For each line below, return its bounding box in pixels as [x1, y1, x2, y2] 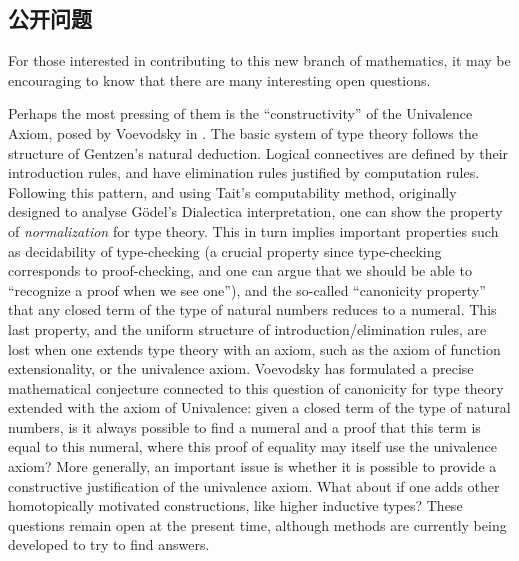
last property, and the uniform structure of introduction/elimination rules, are [8, 318, 487, 339]
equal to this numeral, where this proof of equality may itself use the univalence [8, 436, 497, 457]
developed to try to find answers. [8, 534, 210, 555]
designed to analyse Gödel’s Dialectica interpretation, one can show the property [8, 201, 503, 222]
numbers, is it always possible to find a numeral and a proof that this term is [8, 416, 481, 437]
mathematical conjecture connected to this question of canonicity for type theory [8, 377, 504, 398]
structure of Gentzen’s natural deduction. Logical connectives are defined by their [8, 142, 509, 163]
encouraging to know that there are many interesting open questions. [8, 69, 431, 90]
